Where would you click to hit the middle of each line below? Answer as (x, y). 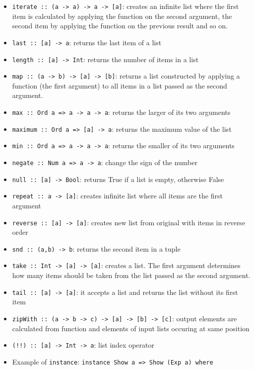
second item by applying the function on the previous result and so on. (120, 26)
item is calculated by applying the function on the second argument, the (122, 16)
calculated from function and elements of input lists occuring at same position (131, 328)
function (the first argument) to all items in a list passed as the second (120, 85)
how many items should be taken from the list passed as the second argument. (131, 275)
